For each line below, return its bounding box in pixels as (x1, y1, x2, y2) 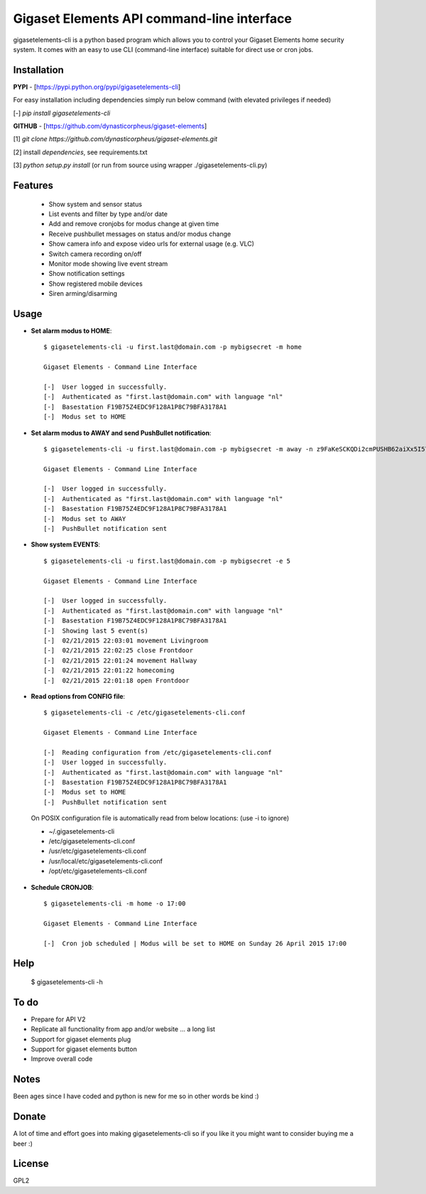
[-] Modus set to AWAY (43, 515, 126, 522)
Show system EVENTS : (31, 540, 101, 549)
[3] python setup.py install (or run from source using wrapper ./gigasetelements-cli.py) (13, 161, 268, 170)
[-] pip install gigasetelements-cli (13, 109, 111, 117)
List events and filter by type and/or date (48, 210, 168, 218)
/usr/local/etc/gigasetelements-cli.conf (48, 856, 163, 865)
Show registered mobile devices (48, 279, 143, 288)
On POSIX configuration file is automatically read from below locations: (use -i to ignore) (31, 814, 290, 822)
